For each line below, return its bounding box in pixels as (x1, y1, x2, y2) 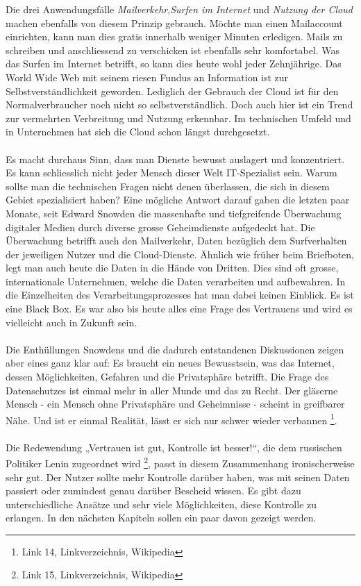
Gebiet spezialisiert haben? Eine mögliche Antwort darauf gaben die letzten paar (6, 192, 350, 207)
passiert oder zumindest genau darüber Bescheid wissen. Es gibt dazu (6, 483, 301, 498)
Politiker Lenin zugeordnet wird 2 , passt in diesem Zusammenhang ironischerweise (6, 454, 355, 470)
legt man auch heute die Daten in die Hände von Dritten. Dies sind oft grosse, (6, 260, 339, 275)
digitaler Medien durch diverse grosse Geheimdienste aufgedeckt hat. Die (6, 219, 315, 234)
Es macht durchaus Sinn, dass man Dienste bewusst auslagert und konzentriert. (6, 151, 345, 166)
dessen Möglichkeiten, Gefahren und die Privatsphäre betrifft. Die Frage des (6, 369, 329, 384)
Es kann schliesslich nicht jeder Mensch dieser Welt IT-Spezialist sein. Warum (6, 165, 337, 180)
